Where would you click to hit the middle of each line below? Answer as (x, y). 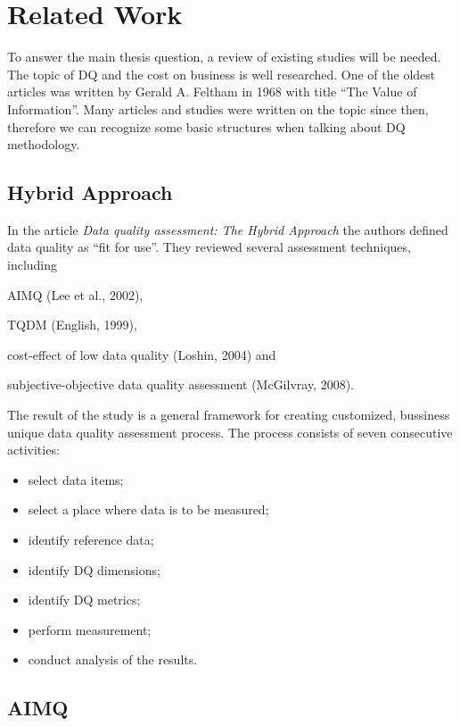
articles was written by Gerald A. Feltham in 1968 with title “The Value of (212, 92)
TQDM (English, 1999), (72, 325)
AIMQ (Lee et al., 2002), (75, 294)
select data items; (76, 479)
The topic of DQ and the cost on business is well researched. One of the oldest (222, 74)
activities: (33, 450)
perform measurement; (90, 629)
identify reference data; (91, 540)
